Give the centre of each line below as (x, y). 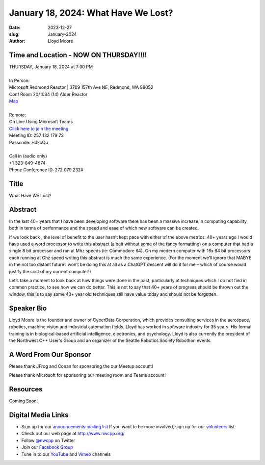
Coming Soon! (24, 401)
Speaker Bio (28, 308)
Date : (15, 27)
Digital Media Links (39, 415)
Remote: (18, 115)
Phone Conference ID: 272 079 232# (46, 170)
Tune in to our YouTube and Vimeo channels (66, 454)
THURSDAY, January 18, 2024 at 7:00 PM (51, 67)
